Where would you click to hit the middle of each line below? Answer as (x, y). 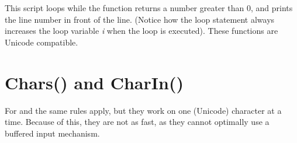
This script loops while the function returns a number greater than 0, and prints (149, 8)
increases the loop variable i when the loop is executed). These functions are (141, 31)
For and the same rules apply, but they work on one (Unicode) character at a (143, 110)
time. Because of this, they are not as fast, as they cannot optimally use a (137, 122)
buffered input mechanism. (52, 133)
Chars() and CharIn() (94, 82)
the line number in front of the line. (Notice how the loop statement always (140, 19)
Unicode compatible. (42, 42)
